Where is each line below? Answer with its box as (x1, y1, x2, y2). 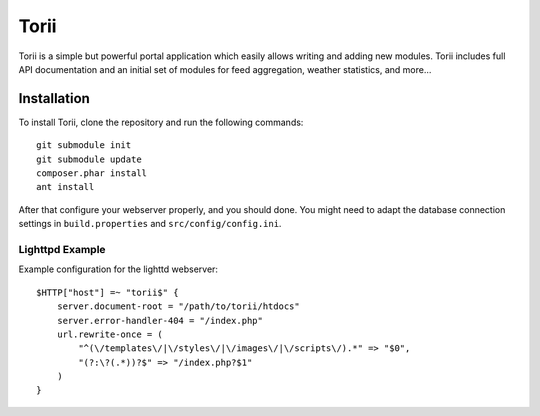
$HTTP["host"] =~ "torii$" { (36, 286, 179, 298)
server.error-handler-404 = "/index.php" (56, 315, 264, 326)
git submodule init (36, 140, 132, 151)
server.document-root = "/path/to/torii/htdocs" (56, 301, 300, 312)
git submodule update (36, 153, 142, 165)
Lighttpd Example (18, 242, 106, 256)
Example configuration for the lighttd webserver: (18, 263, 219, 275)
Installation (18, 90, 90, 107)
